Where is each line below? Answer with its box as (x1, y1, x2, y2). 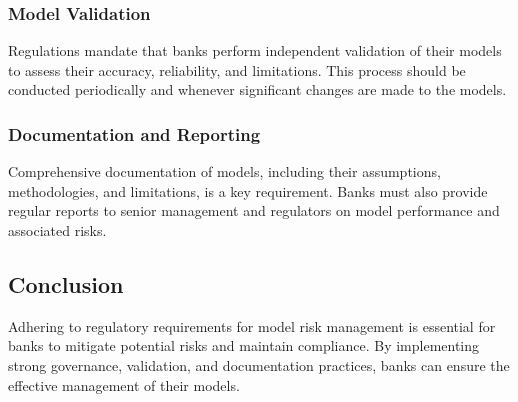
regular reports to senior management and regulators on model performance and (8, 200, 500, 221)
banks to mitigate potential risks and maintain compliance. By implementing (8, 335, 480, 356)
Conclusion (8, 268, 124, 299)
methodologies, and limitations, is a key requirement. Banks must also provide (8, 180, 488, 201)
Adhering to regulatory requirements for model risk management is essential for (8, 315, 496, 336)
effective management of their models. (8, 374, 240, 395)
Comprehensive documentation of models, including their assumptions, (8, 161, 441, 182)
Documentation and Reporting (8, 121, 261, 146)
